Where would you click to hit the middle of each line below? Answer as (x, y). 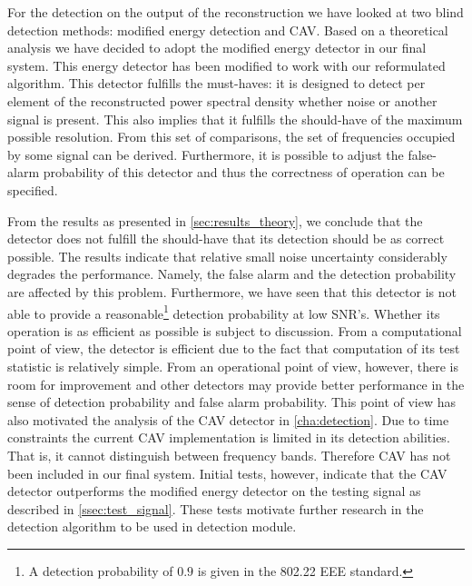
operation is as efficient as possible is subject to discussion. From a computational (235, 330)
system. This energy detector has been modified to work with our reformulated (226, 65)
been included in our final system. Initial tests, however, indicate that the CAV (227, 473)
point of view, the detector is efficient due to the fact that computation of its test (234, 348)
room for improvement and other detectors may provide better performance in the (236, 384)
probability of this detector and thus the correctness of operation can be (244, 172)
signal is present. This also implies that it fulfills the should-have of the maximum (235, 119)
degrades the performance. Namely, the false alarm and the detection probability (232, 274)
